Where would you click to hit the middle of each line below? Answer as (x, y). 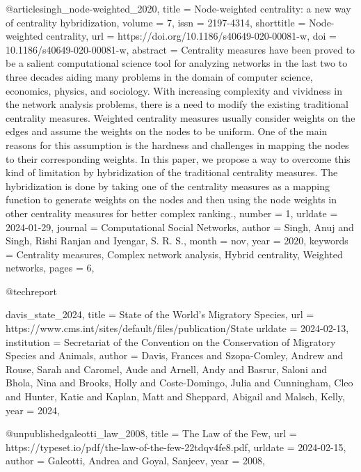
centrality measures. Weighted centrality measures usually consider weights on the (180, 117)
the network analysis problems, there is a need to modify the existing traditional (177, 104)
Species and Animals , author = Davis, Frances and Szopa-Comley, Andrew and (175, 355)
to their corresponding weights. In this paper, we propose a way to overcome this (178, 158)
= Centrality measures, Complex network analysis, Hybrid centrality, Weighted (174, 254)
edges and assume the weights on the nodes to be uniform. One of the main (167, 131)
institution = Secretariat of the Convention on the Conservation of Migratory (171, 341)
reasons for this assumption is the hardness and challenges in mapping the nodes (177, 144)
